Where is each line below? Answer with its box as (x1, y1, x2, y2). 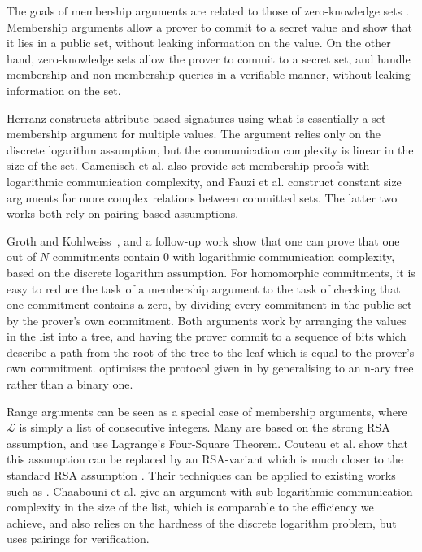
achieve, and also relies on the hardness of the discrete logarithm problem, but (7, 514, 397, 531)
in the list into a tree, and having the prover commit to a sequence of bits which (7, 328, 407, 345)
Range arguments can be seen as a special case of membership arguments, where (7, 402, 407, 419)
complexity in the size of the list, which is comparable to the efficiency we (7, 498, 374, 515)
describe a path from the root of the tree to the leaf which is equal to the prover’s (7, 343, 415, 360)
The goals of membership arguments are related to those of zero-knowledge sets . (7, 2, 409, 19)
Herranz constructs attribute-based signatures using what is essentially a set (7, 109, 386, 126)
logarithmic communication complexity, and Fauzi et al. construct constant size (7, 172, 402, 189)
